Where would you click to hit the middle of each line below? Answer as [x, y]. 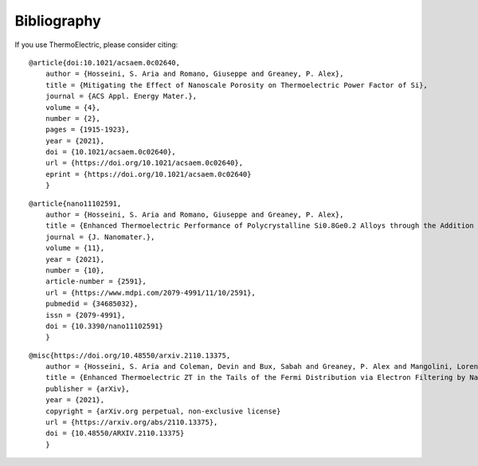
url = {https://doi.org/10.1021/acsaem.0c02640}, [144, 163]
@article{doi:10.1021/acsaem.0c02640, [105, 63]
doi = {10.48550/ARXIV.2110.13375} [115, 433]
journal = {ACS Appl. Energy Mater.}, [121, 96]
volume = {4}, [73, 107]
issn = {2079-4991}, [85, 315]
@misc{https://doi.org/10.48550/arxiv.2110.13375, [130, 355]
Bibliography [58, 21]
